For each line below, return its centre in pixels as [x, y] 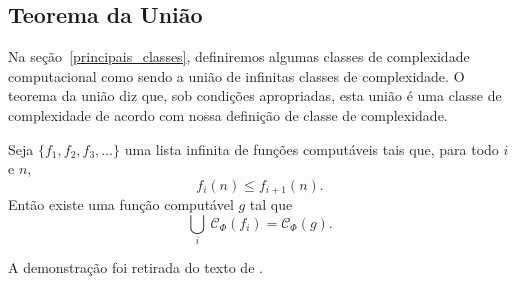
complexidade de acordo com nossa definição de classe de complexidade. [228, 114]
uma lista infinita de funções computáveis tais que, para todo [311, 148]
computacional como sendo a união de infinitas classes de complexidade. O [236, 75]
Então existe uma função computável [121, 204]
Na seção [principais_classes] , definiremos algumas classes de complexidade [239, 56]
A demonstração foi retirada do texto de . [135, 267]
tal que [271, 204]
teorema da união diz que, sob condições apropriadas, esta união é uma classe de [255, 95]
